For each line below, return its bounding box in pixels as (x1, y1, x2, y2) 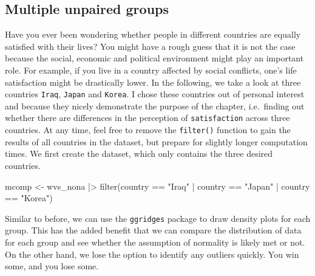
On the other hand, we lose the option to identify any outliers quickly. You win (5, 247, 299, 260)
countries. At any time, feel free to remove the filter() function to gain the (5, 123, 291, 136)
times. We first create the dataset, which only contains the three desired (5, 147, 273, 160)
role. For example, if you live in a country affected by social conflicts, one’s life (5, 63, 297, 76)
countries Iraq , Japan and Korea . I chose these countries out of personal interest (5, 88, 305, 100)
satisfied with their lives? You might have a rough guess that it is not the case (5, 40, 296, 52)
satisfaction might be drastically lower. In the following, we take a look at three (5, 75, 301, 88)
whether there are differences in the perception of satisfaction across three (5, 111, 290, 124)
